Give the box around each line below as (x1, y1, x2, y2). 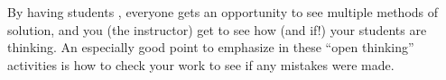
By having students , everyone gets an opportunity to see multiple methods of (7, 3, 439, 21)
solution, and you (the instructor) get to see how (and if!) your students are (7, 20, 427, 39)
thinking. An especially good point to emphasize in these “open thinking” (7, 38, 414, 57)
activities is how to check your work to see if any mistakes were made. (7, 55, 395, 74)
